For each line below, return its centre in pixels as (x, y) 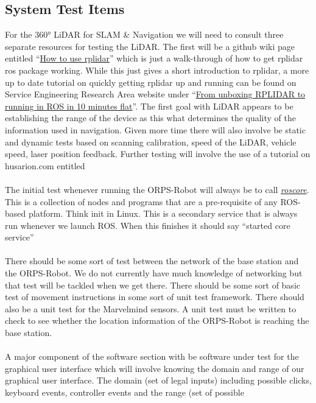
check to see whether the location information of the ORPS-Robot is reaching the (157, 321)
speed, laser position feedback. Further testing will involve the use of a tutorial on (158, 154)
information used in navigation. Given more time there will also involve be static (155, 129)
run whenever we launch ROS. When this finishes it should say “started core (148, 225)
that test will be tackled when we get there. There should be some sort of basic (153, 285)
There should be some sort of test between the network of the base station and (152, 261)
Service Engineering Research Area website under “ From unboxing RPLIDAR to (155, 94)
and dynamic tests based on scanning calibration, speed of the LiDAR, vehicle (151, 142)
